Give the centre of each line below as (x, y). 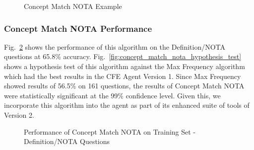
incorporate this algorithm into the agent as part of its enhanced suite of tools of (127, 105)
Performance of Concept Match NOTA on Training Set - (110, 131)
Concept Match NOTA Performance (78, 28)
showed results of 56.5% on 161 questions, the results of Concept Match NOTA (124, 86)
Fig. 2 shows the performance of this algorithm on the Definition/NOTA (115, 46)
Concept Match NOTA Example (73, 6)
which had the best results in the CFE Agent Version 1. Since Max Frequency (123, 76)
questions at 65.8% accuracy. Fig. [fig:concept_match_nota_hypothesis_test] (123, 56)
